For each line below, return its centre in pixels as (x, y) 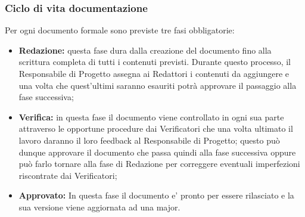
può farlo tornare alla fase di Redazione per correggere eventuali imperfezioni (159, 164)
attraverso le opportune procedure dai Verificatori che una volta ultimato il (156, 128)
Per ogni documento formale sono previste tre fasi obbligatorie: (120, 30)
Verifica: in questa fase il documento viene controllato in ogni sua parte (151, 117)
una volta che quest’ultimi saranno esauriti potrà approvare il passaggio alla (158, 85)
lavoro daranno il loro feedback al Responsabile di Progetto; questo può (149, 140)
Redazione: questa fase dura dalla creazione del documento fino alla (145, 50)
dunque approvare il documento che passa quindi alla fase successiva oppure (157, 152)
